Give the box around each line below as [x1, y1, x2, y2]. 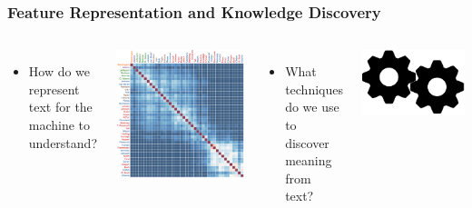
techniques [285, 79, 343, 98]
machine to [28, 115, 91, 134]
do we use [285, 97, 339, 116]
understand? [28, 133, 97, 152]
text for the [28, 97, 93, 116]
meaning [285, 151, 332, 170]
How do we [28, 62, 91, 81]
